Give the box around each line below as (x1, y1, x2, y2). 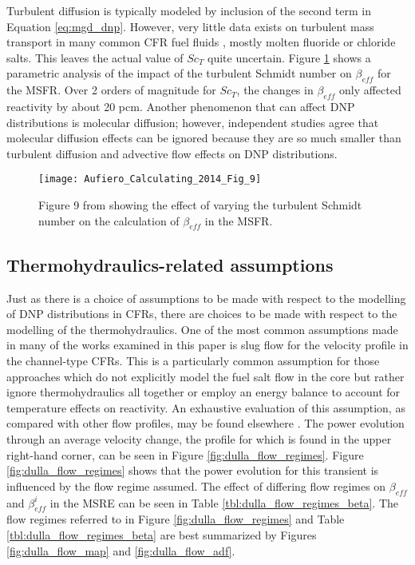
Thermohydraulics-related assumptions (6, 252, 334, 277)
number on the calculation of (38, 212, 180, 229)
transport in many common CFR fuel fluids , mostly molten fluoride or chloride (6, 34, 396, 50)
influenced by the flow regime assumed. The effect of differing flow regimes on (6, 477, 386, 494)
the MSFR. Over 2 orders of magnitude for (6, 82, 216, 98)
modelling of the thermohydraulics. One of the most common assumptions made (6, 320, 398, 337)
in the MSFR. (204, 212, 273, 229)
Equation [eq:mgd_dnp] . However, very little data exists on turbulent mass (6, 18, 374, 34)
